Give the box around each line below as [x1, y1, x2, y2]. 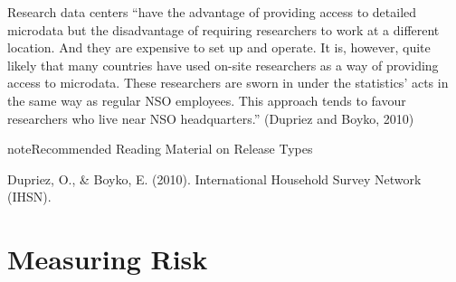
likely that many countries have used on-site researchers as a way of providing [7, 55, 439, 74]
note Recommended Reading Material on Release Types [7, 139, 313, 158]
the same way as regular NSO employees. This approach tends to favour [7, 90, 406, 109]
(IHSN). [7, 187, 52, 206]
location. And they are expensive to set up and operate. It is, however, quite [7, 38, 431, 57]
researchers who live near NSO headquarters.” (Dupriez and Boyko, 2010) [7, 108, 414, 127]
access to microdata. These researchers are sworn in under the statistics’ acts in [7, 73, 449, 92]
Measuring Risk [7, 240, 208, 277]
